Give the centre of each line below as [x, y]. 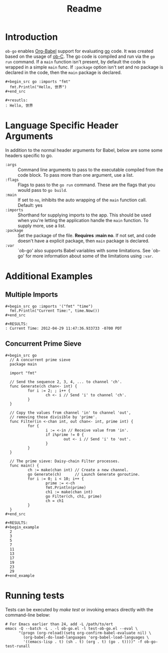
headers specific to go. [29, 155]
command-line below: [28, 615]
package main [23, 364]
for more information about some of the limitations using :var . [89, 256]
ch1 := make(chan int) [69, 492]
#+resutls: [17, 100]
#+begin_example [22, 527]
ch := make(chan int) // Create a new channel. [78, 470]
